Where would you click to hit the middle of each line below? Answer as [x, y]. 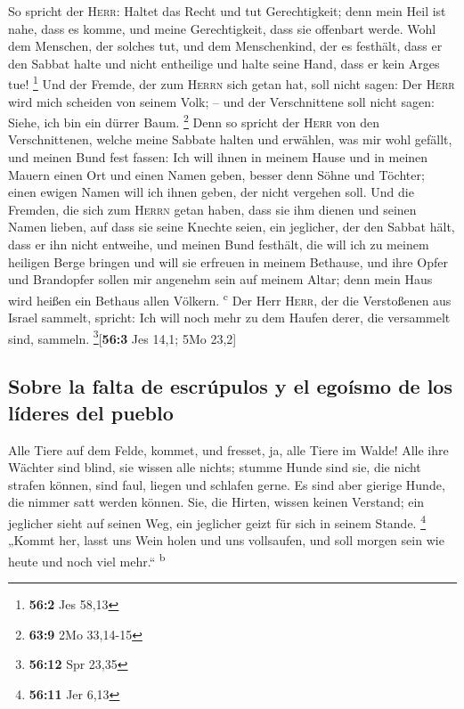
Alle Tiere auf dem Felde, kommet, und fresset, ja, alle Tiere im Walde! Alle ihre [228, 449]
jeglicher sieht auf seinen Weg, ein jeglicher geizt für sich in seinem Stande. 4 [217, 521]
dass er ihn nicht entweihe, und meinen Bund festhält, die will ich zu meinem [219, 244]
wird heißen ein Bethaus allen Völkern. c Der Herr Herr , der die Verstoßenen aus [230, 298]
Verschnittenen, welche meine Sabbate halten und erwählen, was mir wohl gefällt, [230, 139]
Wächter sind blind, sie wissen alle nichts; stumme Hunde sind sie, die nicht [215, 467]
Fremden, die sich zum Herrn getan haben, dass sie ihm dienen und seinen [212, 209]
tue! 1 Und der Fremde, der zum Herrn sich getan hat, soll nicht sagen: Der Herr [232, 83]
